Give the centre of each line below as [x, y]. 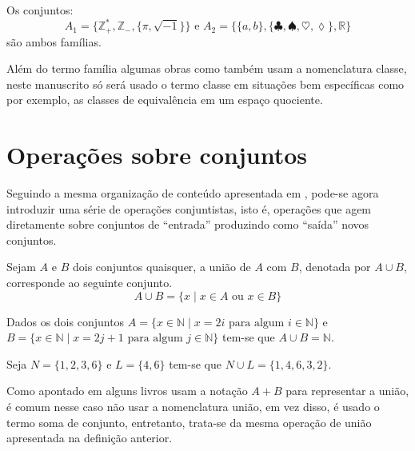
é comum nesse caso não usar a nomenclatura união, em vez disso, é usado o [193, 406]
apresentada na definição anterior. [90, 438]
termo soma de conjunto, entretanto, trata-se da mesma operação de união [189, 422]
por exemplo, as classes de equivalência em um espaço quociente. [165, 100]
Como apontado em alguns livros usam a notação [127, 391]
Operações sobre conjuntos [157, 155]
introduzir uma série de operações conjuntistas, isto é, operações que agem [189, 208]
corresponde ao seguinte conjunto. [90, 283]
